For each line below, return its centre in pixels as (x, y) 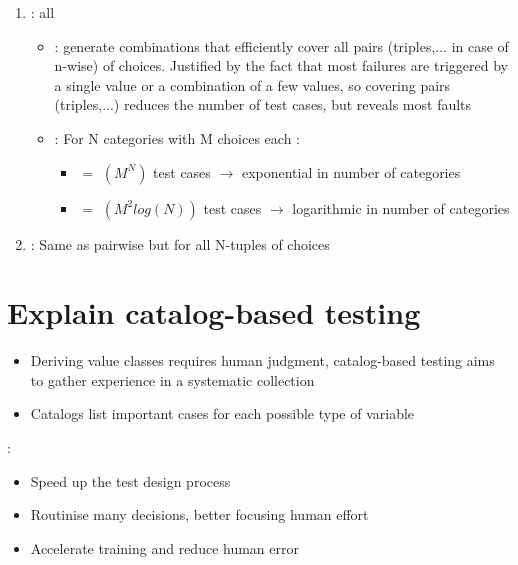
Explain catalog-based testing (214, 312)
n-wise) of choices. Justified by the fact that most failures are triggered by (281, 65)
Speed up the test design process (130, 480)
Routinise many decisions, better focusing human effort (199, 514)
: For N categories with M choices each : (177, 137)
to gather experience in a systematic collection (172, 379)
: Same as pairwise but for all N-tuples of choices (180, 243)
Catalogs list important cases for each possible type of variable (222, 413)
